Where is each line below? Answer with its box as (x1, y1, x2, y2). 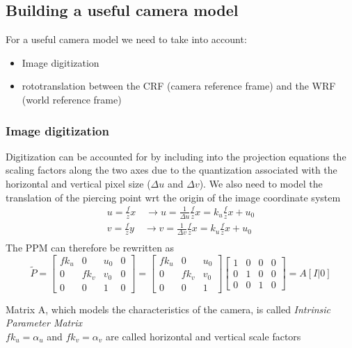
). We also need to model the (199, 176, 323, 190)
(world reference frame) (22, 92, 122, 106)
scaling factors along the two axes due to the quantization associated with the (6, 163, 337, 177)
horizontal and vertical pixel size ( (6, 176, 151, 190)
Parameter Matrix (6, 315, 82, 330)
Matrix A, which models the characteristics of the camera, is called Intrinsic (6, 301, 331, 316)
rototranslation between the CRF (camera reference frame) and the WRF (22, 78, 336, 93)
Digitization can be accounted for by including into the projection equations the (6, 149, 346, 163)
